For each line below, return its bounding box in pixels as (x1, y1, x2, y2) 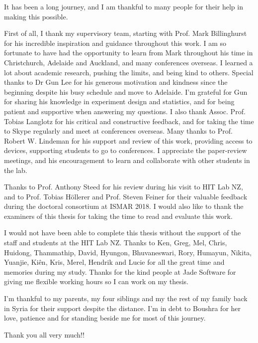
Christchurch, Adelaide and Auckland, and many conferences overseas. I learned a (4, 57, 253, 67)
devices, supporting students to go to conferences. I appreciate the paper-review (4, 145, 247, 156)
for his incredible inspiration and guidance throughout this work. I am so (4, 37, 227, 48)
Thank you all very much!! (4, 329, 85, 340)
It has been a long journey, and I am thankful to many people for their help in (4, 1, 243, 11)
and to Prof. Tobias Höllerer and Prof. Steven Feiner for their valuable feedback (4, 191, 248, 201)
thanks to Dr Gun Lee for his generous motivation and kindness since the (4, 77, 228, 87)
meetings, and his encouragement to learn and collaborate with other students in (4, 155, 250, 165)
